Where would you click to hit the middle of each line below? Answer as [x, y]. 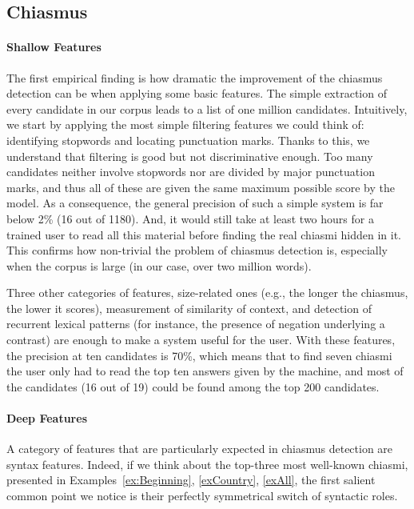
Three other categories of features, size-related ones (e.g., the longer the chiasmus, [207, 293]
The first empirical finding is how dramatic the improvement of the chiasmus [195, 77]
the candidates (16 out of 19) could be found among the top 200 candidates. [193, 386]
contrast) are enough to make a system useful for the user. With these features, [201, 340]
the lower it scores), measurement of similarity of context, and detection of [189, 308]
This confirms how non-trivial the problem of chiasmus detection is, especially [197, 250]
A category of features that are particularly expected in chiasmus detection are [200, 449]
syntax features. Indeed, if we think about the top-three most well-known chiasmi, [207, 464]
